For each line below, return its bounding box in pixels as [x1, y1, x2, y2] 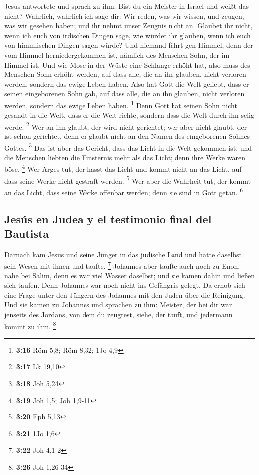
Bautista [4, 226, 49, 241]
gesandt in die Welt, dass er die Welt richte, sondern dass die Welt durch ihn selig [4, 110, 254, 120]
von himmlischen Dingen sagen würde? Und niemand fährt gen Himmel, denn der [4, 40, 253, 50]
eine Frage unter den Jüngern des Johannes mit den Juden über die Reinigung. [4, 289, 245, 300]
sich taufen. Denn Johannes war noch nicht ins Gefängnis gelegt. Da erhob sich [4, 280, 245, 290]
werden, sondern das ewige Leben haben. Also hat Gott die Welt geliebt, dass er [4, 78, 249, 89]
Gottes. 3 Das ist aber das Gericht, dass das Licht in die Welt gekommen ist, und [4, 141, 252, 153]
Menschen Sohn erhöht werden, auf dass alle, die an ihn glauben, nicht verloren [4, 69, 246, 79]
